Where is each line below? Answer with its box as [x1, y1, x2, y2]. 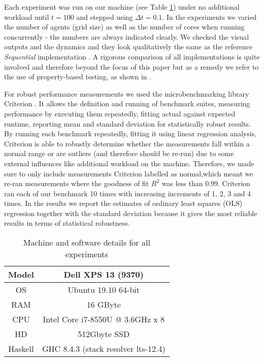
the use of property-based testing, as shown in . [4, 71, 152, 82]
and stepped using [76, 11, 133, 22]
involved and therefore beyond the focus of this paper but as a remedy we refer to [4, 61, 259, 72]
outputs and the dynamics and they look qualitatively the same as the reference [4, 41, 253, 52]
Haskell [8, 343, 34, 355]
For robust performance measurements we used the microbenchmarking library [4, 88, 249, 99]
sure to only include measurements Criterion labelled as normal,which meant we [4, 168, 253, 178]
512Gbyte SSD [78, 328, 130, 340]
